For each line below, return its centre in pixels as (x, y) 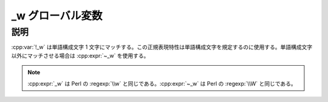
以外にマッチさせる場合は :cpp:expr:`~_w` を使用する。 (80, 56)
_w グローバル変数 (57, 16)
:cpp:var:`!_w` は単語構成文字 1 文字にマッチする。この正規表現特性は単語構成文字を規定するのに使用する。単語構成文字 (162, 47)
